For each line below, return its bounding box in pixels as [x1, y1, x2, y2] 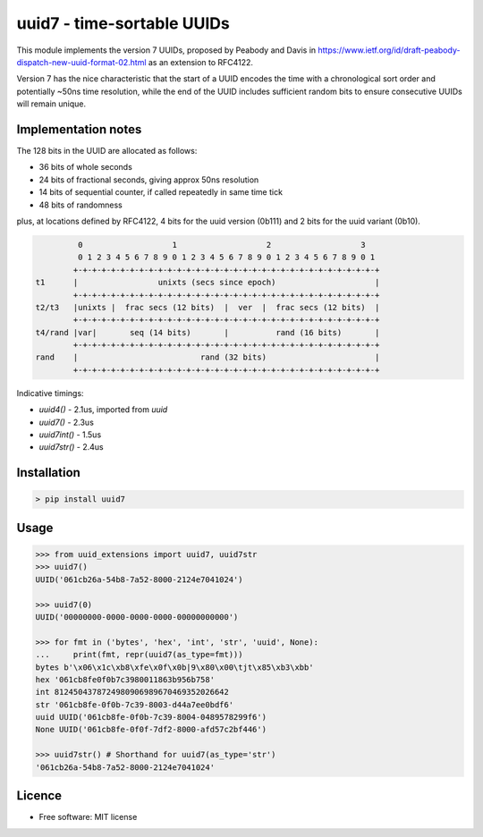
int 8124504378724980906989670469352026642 [35, 687, 230, 697]
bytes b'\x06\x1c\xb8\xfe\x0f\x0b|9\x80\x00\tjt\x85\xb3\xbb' [35, 662, 314, 672]
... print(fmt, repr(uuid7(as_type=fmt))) [35, 649, 243, 660]
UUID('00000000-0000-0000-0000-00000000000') [35, 612, 239, 621]
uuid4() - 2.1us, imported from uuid [38, 404, 168, 415]
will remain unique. [16, 98, 87, 109]
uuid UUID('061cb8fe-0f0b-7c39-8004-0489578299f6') [35, 712, 267, 723]
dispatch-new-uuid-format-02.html [16, 56, 147, 67]
